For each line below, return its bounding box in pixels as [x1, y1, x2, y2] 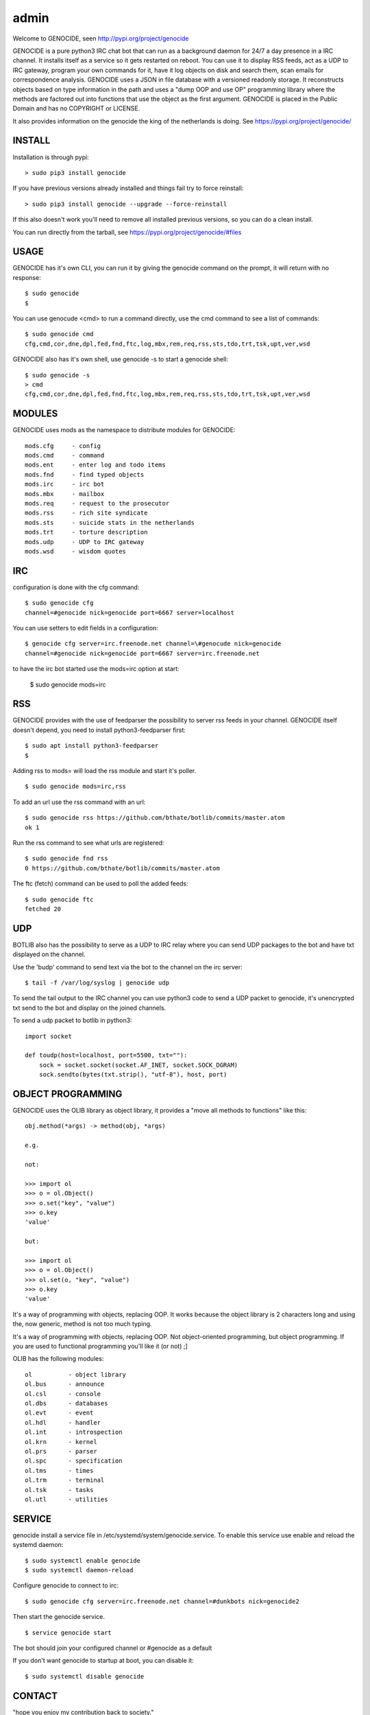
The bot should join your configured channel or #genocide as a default [12, 1644, 212, 1652]
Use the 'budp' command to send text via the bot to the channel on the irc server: [12, 962, 243, 971]
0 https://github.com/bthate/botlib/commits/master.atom [25, 864, 221, 872]
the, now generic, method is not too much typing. [12, 1320, 152, 1328]
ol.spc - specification [25, 1457, 123, 1465]
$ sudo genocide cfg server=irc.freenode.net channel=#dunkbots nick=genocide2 [25, 1597, 299, 1605]
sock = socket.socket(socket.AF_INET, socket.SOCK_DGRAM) [38, 1061, 238, 1069]
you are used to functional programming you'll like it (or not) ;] [12, 1342, 188, 1351]
